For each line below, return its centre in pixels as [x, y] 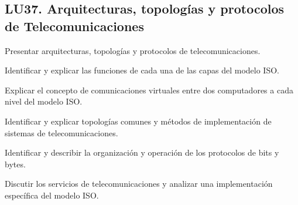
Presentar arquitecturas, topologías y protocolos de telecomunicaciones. [133, 50]
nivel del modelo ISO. [44, 101]
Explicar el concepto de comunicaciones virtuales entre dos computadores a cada [149, 90]
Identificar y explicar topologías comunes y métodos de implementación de [138, 121]
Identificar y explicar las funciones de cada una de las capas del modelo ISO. [142, 70]
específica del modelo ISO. [52, 195]
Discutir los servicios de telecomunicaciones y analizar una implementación [139, 184]
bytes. [15, 164]
